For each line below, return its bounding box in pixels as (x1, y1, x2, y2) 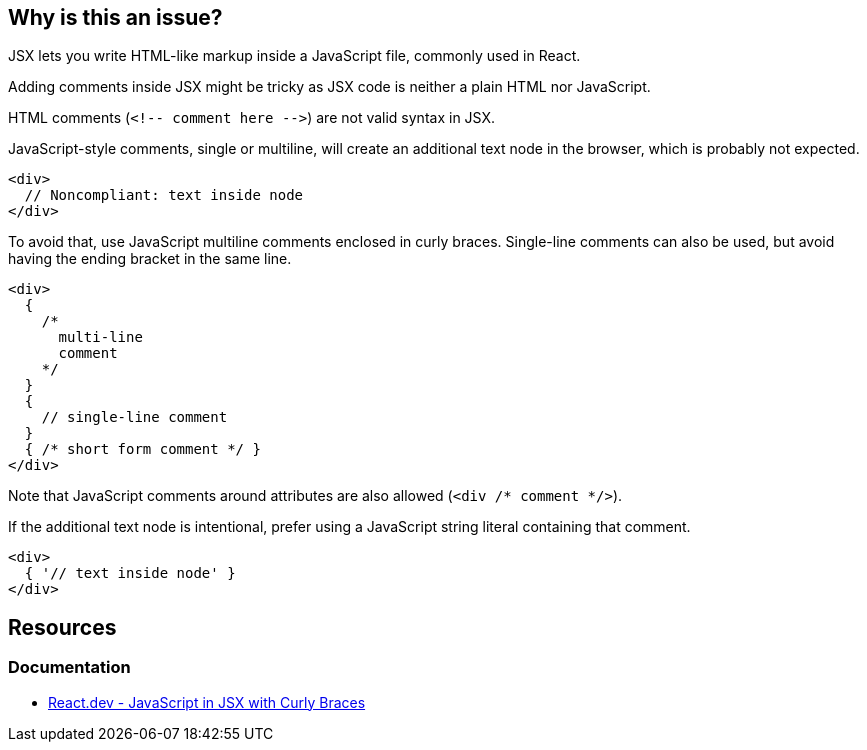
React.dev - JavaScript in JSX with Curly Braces (48, 693, 366, 711)
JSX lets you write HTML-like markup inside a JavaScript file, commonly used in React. (8, 47, 581, 65)
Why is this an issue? (8, 5, 223, 30)
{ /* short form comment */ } (24, 441, 261, 458)
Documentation (8, 657, 131, 678)
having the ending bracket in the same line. (8, 250, 292, 268)
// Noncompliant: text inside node (24, 187, 304, 204)
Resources (8, 614, 117, 640)
